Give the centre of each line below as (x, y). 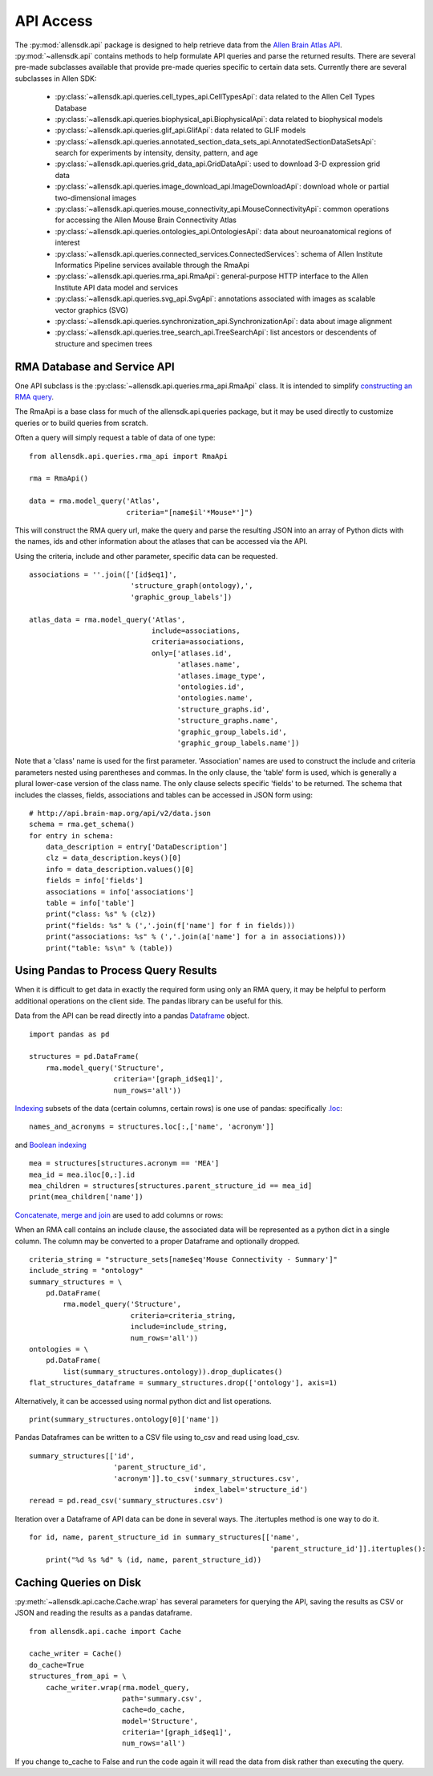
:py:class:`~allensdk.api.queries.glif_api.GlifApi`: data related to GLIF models (180, 130)
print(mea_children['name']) (86, 1197)
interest (67, 243)
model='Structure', (160, 1721)
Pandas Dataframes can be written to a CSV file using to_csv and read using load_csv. (157, 1437)
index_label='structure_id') (251, 1489)
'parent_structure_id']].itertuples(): (348, 1549)
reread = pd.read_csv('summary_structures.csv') (126, 1501)
